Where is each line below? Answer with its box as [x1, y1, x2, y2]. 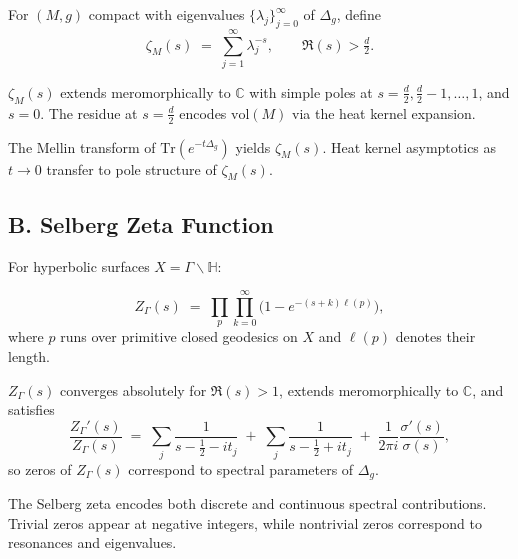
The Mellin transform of [8, 136, 156, 157]
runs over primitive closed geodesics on [60, 326, 298, 347]
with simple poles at [249, 81, 373, 102]
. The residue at [40, 102, 138, 123]
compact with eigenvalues [88, 4, 245, 24]
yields [235, 136, 271, 157]
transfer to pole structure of [46, 158, 217, 179]
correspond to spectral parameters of [128, 458, 354, 479]
